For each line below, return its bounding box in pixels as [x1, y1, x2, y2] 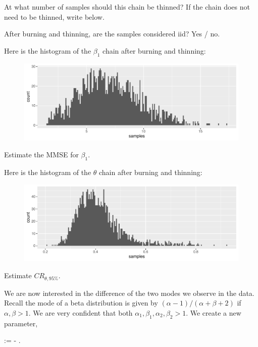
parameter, [4, 318, 38, 328]
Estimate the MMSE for [4, 149, 79, 160]
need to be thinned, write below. [4, 11, 105, 22]
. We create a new [186, 307, 241, 318]
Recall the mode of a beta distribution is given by [4, 297, 158, 308]
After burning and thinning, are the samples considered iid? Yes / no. [4, 28, 220, 39]
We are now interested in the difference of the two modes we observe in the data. [4, 287, 254, 298]
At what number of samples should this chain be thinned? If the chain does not [4, 2, 250, 12]
